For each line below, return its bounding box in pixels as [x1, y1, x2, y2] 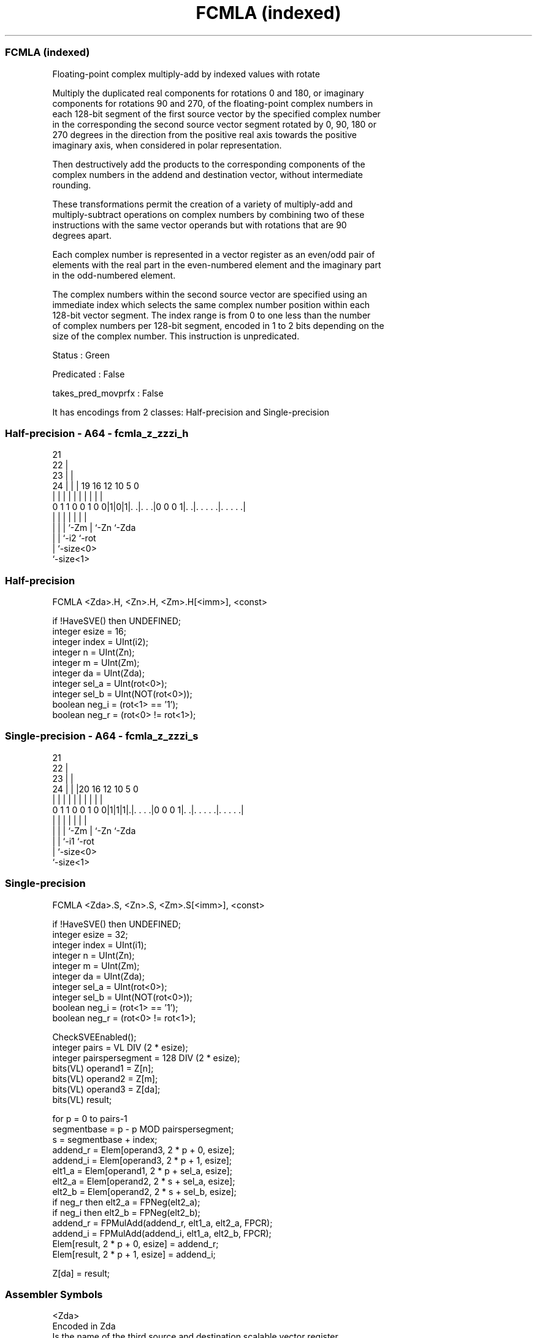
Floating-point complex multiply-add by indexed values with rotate [52, 68, 320, 79]
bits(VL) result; [52, 1094, 112, 1105]
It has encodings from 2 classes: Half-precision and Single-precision [52, 406, 330, 417]
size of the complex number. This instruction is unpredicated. [52, 330, 300, 341]
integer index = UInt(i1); [52, 939, 147, 950]
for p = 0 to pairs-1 [52, 1113, 128, 1124]
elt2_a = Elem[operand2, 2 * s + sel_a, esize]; [52, 1175, 235, 1186]
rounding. [52, 179, 91, 190]
